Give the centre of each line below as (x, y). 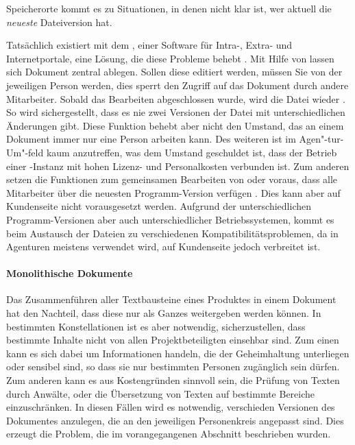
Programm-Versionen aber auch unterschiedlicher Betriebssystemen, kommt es (170, 219)
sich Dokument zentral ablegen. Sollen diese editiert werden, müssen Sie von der (174, 72)
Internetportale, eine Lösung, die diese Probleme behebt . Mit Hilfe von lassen (170, 58)
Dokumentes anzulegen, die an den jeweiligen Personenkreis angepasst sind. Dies (175, 420)
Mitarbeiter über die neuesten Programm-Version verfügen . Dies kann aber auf (173, 192)
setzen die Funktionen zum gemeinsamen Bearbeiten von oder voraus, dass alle (172, 179)
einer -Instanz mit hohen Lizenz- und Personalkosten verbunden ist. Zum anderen (178, 166)
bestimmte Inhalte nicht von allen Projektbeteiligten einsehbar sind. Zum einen (173, 340)
